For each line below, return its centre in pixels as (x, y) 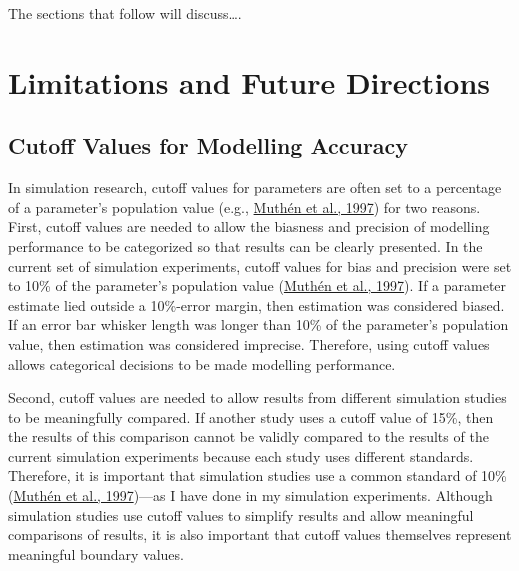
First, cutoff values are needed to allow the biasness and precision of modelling (249, 226)
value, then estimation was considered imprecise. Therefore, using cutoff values (249, 343)
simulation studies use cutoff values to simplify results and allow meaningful (241, 514)
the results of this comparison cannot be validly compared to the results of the (248, 436)
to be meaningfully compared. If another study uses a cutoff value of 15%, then (251, 416)
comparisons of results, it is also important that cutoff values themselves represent (260, 534)
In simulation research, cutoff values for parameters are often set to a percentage (255, 187)
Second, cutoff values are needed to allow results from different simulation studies (257, 397)
